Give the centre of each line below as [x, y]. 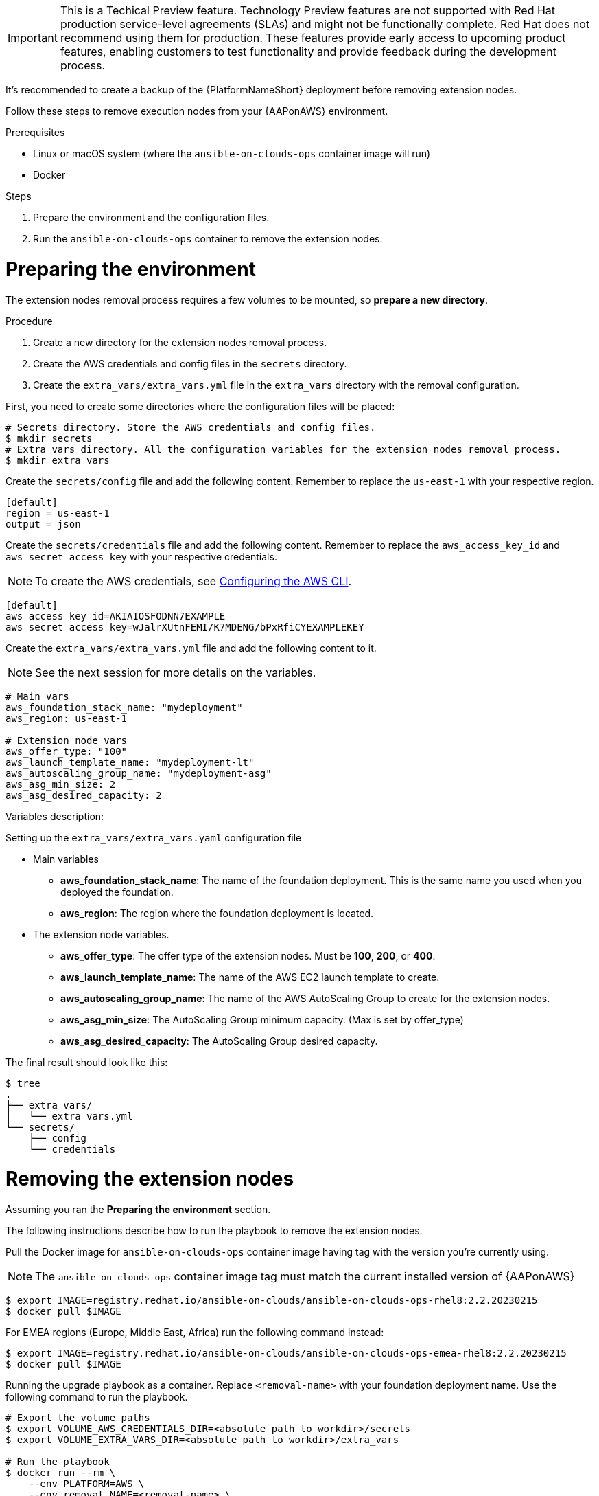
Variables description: [55, 816]
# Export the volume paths [78, 1418]
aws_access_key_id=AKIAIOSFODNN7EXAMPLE [116, 616]
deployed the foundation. [117, 892]
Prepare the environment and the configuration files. [151, 217]
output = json [43, 524]
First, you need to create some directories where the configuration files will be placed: [200, 406]
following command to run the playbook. [97, 1397]
